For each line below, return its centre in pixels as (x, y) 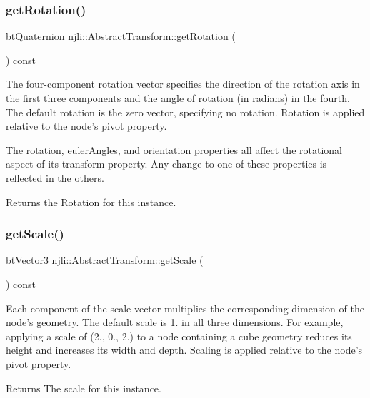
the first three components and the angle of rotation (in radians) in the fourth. (178, 98)
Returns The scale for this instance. (84, 388)
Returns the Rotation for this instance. (91, 201)
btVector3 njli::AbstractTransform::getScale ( (105, 260)
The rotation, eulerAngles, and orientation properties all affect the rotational (174, 149)
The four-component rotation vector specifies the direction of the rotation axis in (183, 84)
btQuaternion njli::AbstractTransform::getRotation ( (121, 36)
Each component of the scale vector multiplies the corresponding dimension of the (185, 308)
